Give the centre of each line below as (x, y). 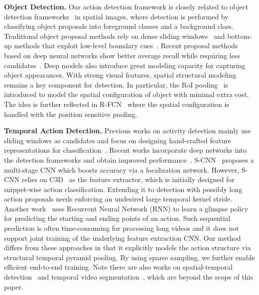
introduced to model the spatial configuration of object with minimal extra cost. (127, 94)
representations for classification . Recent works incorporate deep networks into (126, 150)
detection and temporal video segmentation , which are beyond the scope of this (129, 277)
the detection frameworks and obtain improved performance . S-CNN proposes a (129, 159)
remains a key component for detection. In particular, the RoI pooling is (116, 84)
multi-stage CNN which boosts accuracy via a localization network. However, (122, 169)
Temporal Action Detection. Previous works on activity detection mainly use (128, 131)
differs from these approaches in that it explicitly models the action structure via (128, 247)
